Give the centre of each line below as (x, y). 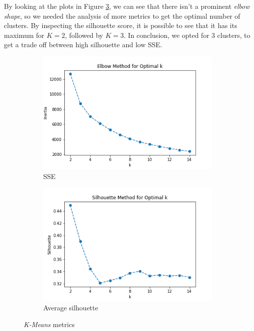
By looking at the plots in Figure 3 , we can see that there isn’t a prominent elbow (127, 6)
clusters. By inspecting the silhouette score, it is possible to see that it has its (121, 25)
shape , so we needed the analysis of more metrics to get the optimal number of (122, 15)
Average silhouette (71, 308)
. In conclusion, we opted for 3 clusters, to (187, 35)
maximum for (24, 35)
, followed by (84, 35)
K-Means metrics (49, 324)
